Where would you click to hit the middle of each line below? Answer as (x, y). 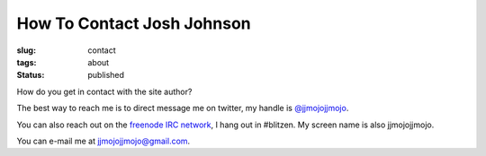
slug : (26, 50)
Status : (31, 75)
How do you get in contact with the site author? (104, 91)
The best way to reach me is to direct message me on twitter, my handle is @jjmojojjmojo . (183, 108)
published (106, 75)
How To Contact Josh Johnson (134, 23)
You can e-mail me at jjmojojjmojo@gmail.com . (103, 141)
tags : (27, 62)
